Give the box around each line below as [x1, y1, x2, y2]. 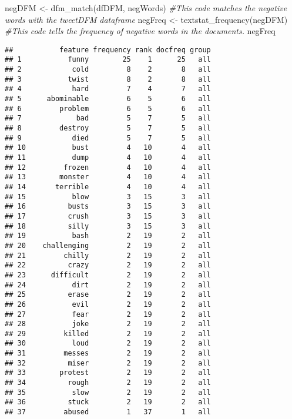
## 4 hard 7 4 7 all [5, 85, 211, 93]
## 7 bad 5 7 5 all [5, 114, 211, 123]
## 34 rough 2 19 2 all [5, 378, 211, 387]
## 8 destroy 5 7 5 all [5, 124, 211, 133]
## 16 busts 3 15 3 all [5, 202, 211, 211]
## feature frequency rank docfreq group [5, 45, 211, 54]
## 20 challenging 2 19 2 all [5, 241, 211, 250]
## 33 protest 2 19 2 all [5, 368, 211, 377]
